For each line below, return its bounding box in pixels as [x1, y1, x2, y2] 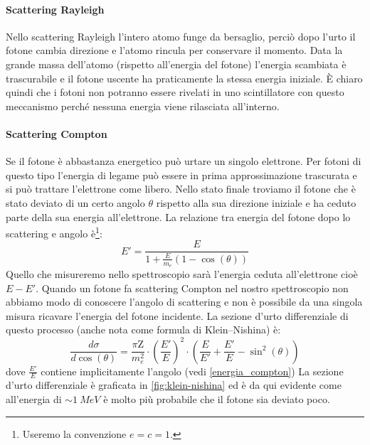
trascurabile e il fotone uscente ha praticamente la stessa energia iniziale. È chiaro [6, 70, 363, 85]
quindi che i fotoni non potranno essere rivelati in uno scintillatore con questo [6, 85, 344, 100]
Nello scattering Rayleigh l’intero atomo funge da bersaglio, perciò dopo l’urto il [6, 28, 356, 43]
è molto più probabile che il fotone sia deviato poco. [103, 391, 330, 406]
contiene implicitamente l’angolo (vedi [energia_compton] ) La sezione [41, 363, 344, 378]
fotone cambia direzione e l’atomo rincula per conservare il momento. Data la [6, 43, 343, 58]
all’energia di [6, 391, 62, 406]
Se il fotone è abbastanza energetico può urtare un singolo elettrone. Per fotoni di [6, 154, 361, 168]
